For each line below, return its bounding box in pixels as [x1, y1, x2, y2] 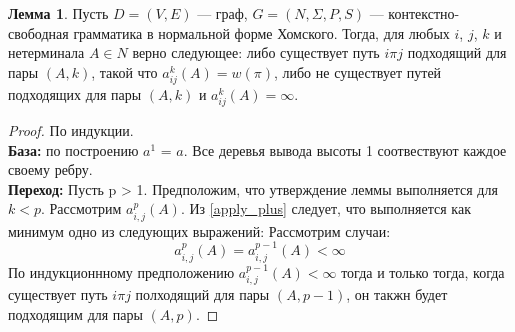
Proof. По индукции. [8, 120, 134, 141]
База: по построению [8, 139, 139, 160]
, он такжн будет [346, 284, 448, 305]
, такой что [91, 61, 158, 82]
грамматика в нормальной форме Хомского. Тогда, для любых [73, 22, 450, 43]
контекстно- [388, 3, 460, 23]
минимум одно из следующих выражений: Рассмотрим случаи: [8, 220, 391, 241]
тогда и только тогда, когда [341, 261, 505, 282]
